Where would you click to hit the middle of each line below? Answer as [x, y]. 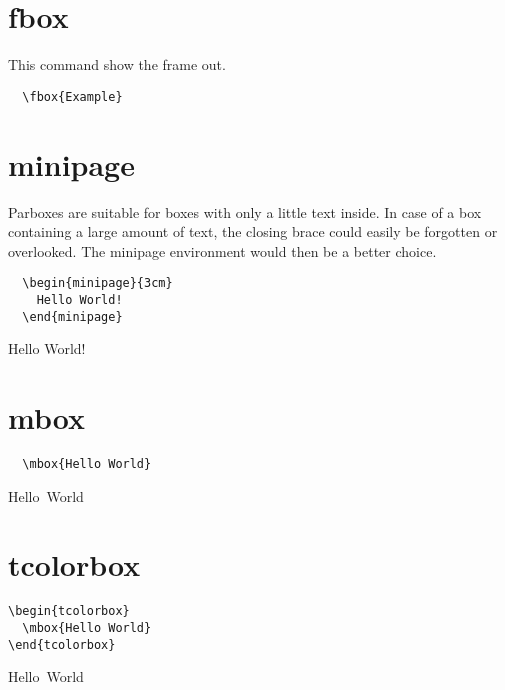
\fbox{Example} [72, 96]
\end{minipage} [72, 316]
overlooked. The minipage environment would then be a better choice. [222, 250]
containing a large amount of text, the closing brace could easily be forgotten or [253, 231]
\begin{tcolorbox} [69, 611]
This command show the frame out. [117, 64]
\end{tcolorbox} [62, 644]
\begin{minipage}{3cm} [97, 283]
